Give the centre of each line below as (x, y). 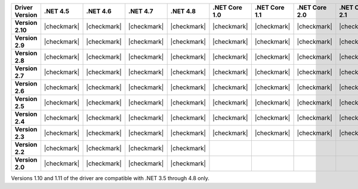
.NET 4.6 (99, 11)
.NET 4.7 (141, 11)
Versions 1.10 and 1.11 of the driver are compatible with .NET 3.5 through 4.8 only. (110, 178)
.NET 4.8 (183, 11)
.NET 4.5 (57, 11)
